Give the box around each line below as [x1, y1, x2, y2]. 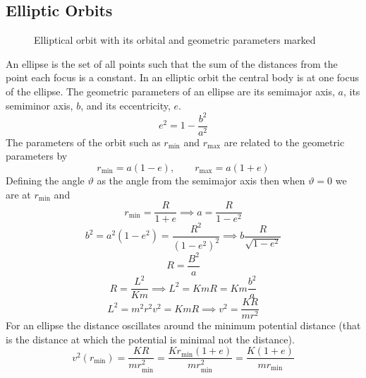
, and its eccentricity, [80, 98, 171, 112]
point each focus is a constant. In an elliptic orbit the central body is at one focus [6, 70, 359, 85]
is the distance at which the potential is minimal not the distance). [6, 331, 295, 346]
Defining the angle [6, 172, 85, 187]
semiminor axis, [6, 98, 73, 112]
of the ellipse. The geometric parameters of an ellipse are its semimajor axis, [6, 83, 335, 98]
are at [6, 187, 31, 201]
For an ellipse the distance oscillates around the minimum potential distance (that [6, 318, 361, 333]
